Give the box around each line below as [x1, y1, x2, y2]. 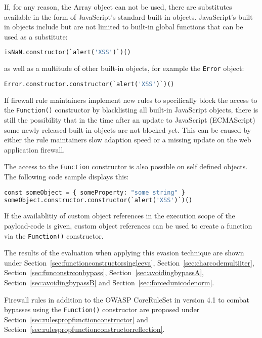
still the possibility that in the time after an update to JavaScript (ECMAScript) [4, 115, 255, 125]
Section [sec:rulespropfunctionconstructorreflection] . [4, 324, 165, 334]
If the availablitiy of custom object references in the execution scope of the [4, 210, 235, 221]
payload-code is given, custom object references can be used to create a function [4, 220, 252, 231]
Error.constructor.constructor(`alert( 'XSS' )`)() [4, 80, 174, 88]
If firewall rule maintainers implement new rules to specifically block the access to [4, 94, 257, 105]
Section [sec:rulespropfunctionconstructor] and [4, 314, 148, 324]
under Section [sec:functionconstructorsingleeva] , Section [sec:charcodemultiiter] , [4, 257, 254, 268]
